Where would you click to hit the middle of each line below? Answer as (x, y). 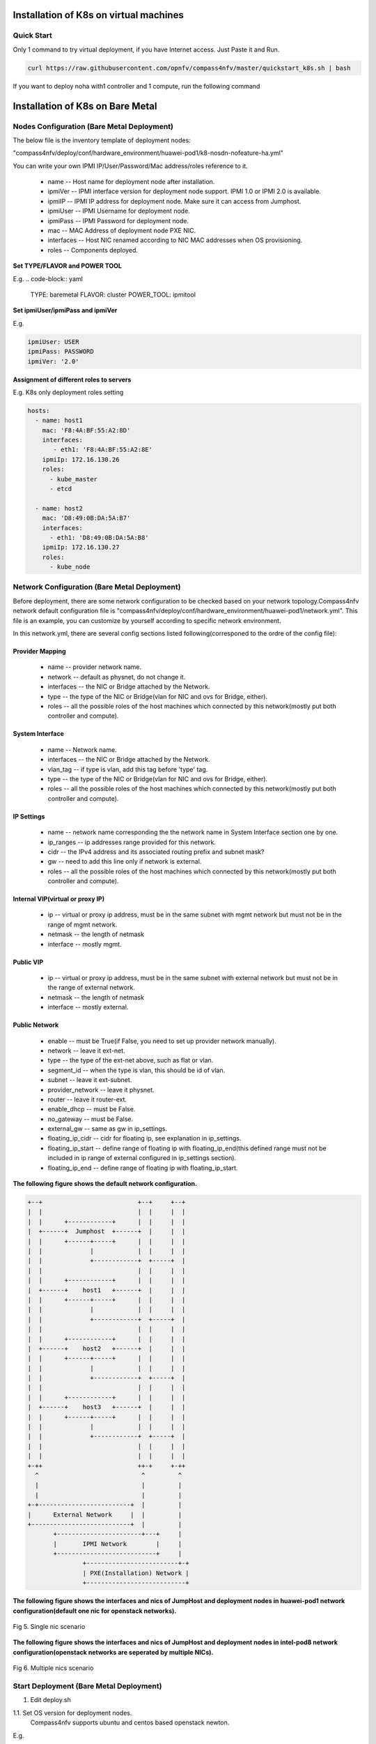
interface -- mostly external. (88, 1007)
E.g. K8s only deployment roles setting (68, 392)
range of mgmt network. (83, 924)
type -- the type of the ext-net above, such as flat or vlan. (131, 1060)
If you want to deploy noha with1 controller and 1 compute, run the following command (136, 86)
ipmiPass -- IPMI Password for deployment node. (118, 220)
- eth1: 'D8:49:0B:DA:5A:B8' (99, 538)
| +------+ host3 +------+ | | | (107, 1407)
